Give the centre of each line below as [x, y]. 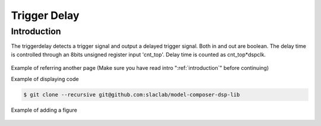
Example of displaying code [45, 79]
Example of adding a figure [44, 110]
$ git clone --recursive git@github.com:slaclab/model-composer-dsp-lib [132, 94]
